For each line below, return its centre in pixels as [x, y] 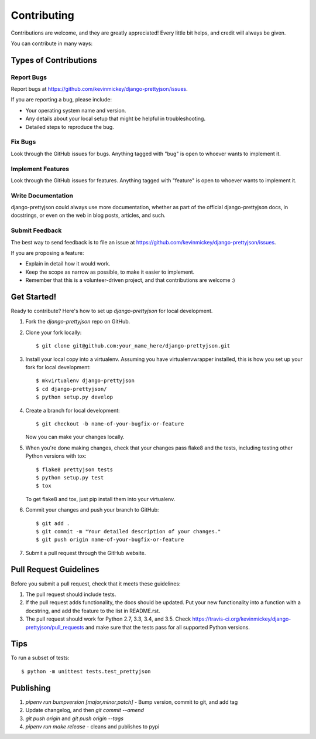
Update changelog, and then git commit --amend [85, 710]
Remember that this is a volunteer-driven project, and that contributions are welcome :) [130, 280]
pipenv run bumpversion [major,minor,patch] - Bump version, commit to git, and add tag [132, 702]
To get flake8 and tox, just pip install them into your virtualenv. [100, 499]
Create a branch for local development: [73, 410]
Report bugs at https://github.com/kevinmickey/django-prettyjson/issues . [99, 89]
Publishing [31, 688]
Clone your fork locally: [54, 332]
